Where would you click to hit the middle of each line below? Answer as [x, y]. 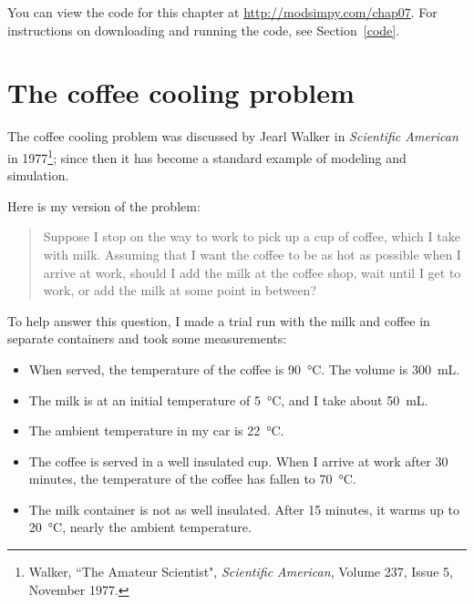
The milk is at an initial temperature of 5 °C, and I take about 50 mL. [228, 399]
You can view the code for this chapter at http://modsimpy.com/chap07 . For [222, 12]
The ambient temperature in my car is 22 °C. [156, 430]
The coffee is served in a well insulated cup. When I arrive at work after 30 [238, 461]
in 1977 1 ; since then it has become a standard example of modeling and [207, 156]
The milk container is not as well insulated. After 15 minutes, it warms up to [244, 509]
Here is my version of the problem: [104, 205]
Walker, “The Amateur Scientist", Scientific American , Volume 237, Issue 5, [241, 572]
